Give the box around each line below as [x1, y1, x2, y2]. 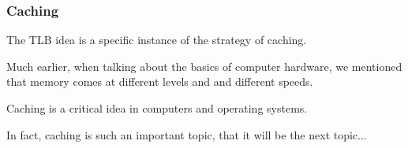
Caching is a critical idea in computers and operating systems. [6, 100, 308, 116]
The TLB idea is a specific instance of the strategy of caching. [6, 31, 307, 48]
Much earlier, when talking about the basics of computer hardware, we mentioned [6, 57, 402, 74]
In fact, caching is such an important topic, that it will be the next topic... [6, 126, 367, 142]
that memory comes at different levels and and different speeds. [6, 73, 313, 90]
